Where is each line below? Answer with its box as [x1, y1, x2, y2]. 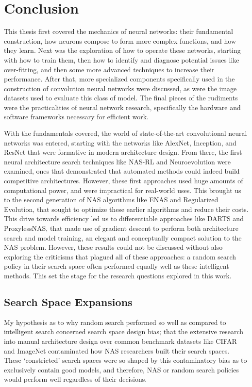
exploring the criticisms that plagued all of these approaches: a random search [4, 251, 236, 261]
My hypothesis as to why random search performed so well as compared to [4, 317, 226, 327]
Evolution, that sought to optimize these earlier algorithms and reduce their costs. [4, 204, 249, 214]
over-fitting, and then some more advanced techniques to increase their [4, 64, 215, 74]
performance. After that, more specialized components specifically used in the [4, 74, 235, 84]
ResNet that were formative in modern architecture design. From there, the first [4, 147, 242, 157]
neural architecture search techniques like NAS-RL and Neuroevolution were [4, 156, 231, 166]
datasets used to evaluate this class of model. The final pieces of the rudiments [4, 93, 238, 103]
